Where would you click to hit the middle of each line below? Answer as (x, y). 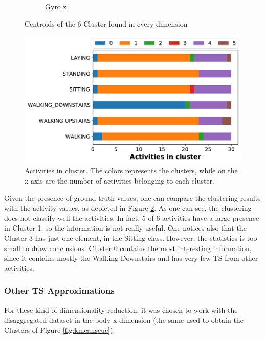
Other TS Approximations (59, 291)
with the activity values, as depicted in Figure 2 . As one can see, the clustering (128, 208)
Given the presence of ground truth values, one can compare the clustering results (132, 198)
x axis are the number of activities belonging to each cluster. (119, 181)
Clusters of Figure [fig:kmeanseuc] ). (60, 330)
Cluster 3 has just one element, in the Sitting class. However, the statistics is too (131, 238)
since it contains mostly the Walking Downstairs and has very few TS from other (131, 258)
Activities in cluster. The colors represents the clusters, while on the (131, 171)
